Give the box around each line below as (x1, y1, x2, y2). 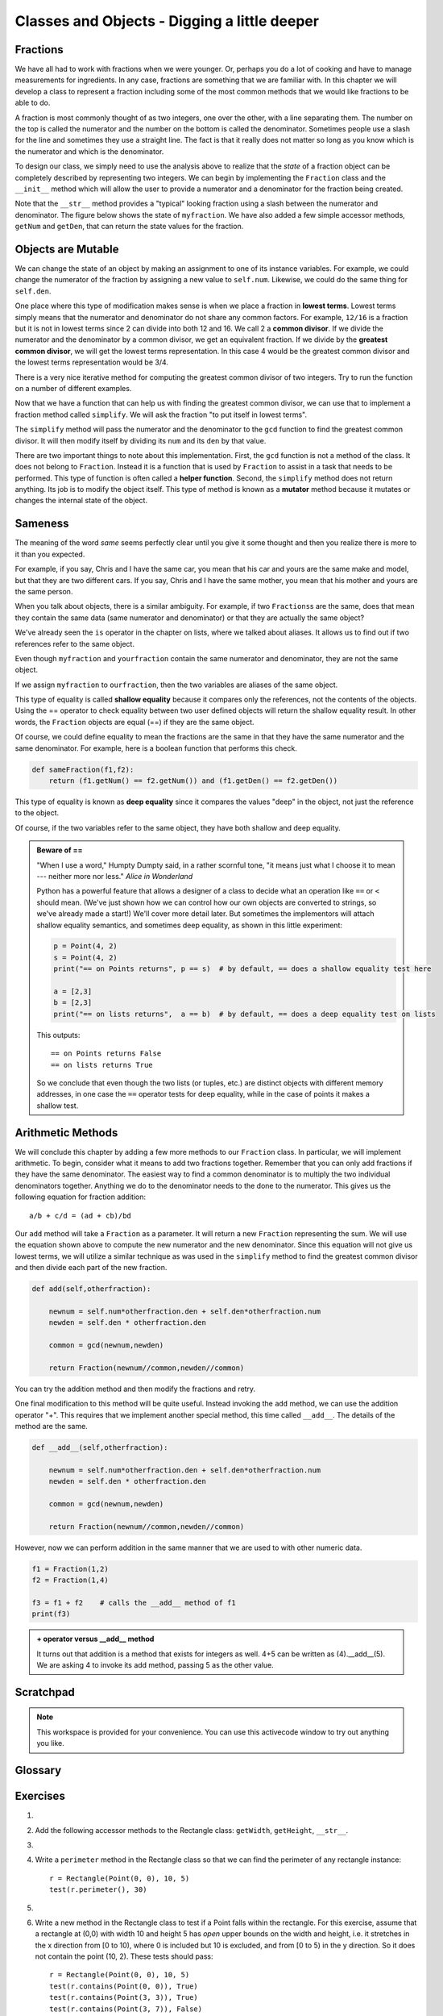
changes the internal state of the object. (14, 496, 148, 506)
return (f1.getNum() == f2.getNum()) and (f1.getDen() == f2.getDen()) (48, 777, 338, 785)
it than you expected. (14, 549, 85, 559)
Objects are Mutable (14, 242, 120, 256)
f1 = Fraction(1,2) (31, 1564, 109, 1573)
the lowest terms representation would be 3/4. (14, 357, 169, 367)
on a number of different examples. (14, 383, 132, 393)
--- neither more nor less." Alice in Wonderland (36, 871, 193, 881)
